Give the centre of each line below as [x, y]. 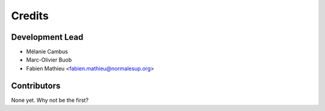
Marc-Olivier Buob [49, 60]
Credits [30, 16]
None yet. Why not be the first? [50, 100]
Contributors [36, 85]
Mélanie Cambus [47, 52]
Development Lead [47, 37]
